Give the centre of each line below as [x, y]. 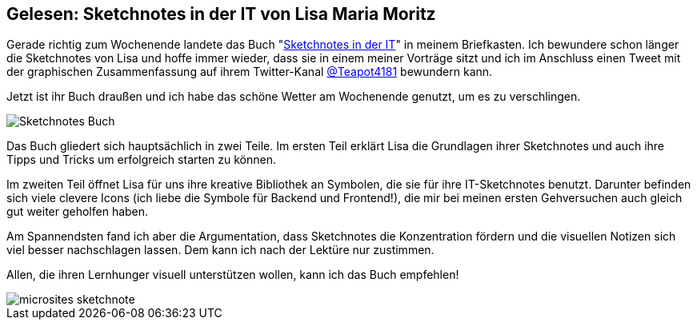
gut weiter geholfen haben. [78, 212]
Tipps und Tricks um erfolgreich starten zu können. [142, 160]
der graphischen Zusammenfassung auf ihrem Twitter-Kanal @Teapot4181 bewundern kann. [250, 72]
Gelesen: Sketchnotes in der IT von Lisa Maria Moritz [221, 14]
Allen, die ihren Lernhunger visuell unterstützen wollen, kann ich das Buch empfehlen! [233, 275]
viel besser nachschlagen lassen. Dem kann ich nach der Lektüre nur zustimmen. [220, 250]
